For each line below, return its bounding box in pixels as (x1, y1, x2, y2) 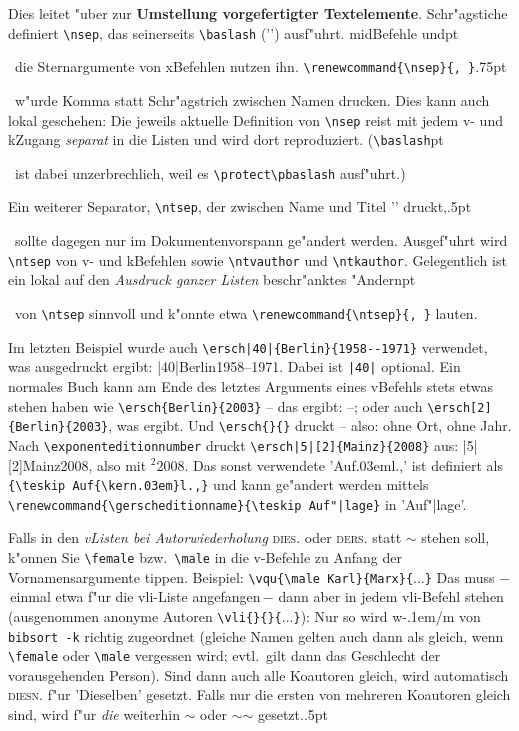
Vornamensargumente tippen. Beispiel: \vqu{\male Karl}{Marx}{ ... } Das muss (8, 566, 495, 587)
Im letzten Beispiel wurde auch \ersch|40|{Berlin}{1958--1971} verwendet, (8, 336, 488, 357)
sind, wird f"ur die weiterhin (8, 704, 180, 725)
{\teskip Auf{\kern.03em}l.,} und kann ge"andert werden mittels (8, 474, 429, 495)
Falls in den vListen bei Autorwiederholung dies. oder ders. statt (8, 527, 402, 548)
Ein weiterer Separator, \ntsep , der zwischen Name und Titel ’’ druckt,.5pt (8, 196, 472, 217)
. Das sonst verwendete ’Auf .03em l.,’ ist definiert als (184, 454, 503, 475)
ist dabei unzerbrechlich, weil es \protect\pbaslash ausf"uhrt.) (14, 162, 406, 183)
